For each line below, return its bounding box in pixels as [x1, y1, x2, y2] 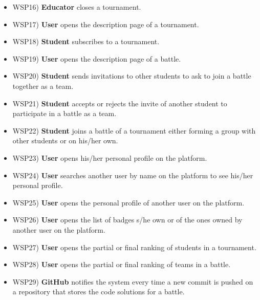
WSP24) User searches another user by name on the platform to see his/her [12, 170, 253, 180]
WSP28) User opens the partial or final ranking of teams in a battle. [12, 259, 231, 270]
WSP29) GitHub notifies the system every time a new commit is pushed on [12, 276, 253, 287]
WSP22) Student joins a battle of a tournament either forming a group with [12, 125, 256, 136]
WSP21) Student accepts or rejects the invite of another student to [12, 98, 227, 108]
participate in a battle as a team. [12, 108, 117, 119]
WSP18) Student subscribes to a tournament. [12, 36, 160, 47]
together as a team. [12, 80, 74, 91]
